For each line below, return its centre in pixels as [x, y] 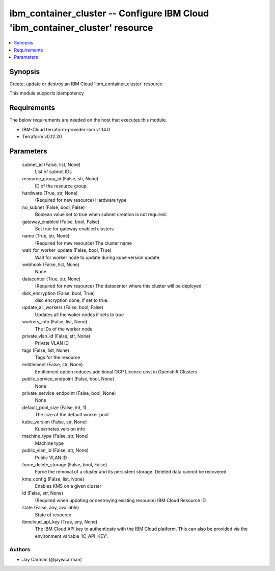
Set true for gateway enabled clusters [74, 229]
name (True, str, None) [46, 236]
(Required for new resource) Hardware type [81, 200]
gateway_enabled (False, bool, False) [61, 222]
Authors [20, 549]
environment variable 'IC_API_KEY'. [72, 536]
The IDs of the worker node [64, 329]
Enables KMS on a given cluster [68, 486]
